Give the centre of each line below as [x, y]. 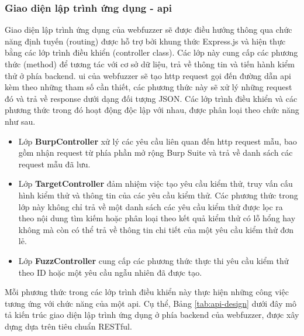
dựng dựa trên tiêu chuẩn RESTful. [68, 326]
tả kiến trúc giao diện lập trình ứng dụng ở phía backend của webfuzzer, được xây [152, 315]
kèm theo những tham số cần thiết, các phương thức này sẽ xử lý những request [148, 87]
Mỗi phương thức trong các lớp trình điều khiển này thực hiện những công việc [147, 292]
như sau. [20, 121]
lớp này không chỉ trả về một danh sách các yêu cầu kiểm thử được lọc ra [151, 206]
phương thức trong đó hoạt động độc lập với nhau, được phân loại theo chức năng [152, 110]
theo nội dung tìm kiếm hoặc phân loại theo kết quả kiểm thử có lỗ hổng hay [157, 218]
